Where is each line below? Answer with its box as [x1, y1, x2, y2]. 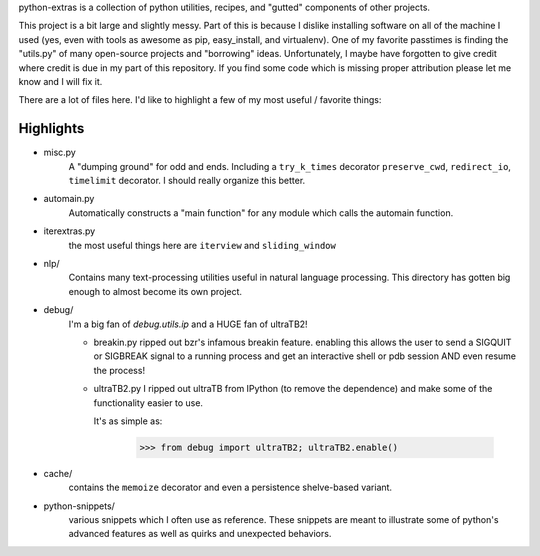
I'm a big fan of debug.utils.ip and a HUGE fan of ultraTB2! [68, 318, 309, 330]
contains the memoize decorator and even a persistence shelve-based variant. [68, 481, 393, 494]
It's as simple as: [93, 415, 163, 427]
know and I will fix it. [18, 75, 103, 87]
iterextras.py [43, 225, 96, 237]
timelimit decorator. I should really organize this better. [68, 175, 306, 187]
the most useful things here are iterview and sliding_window [68, 239, 337, 251]
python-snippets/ [43, 500, 115, 512]
